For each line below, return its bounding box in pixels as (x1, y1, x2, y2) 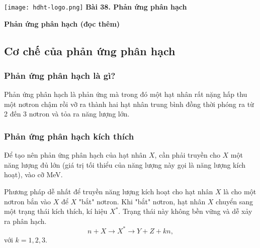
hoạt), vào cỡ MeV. (4, 169, 63, 180)
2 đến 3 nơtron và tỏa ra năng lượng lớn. (4, 108, 130, 119)
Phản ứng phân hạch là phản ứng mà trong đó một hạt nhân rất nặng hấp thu (4, 89, 247, 99)
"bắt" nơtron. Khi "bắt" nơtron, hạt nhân (78, 196, 206, 206)
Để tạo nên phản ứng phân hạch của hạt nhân (4, 150, 147, 160)
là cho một (223, 186, 256, 197)
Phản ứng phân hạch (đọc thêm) (4, 18, 120, 29)
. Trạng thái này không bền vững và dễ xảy (118, 206, 252, 216)
